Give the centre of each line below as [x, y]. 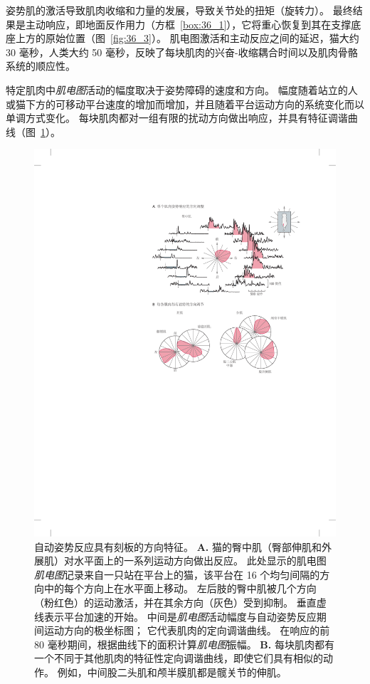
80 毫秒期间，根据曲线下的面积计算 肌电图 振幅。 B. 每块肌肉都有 [184, 644]
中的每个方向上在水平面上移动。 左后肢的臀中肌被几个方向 [180, 588]
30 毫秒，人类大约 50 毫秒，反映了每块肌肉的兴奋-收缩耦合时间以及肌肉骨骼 [182, 52]
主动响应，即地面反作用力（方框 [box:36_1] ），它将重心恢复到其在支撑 [188, 24]
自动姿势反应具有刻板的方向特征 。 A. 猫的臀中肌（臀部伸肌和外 [183, 546]
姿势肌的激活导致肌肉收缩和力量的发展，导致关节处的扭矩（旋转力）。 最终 [179, 10]
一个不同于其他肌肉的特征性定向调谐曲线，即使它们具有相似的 [179, 658]
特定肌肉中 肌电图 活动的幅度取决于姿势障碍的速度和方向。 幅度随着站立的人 [182, 89]
